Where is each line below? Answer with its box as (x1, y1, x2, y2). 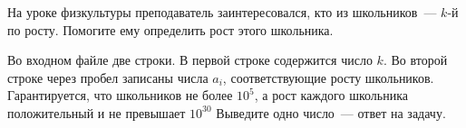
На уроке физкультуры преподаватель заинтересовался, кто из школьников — (7, 3, 437, 21)
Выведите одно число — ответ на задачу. (216, 103, 446, 122)
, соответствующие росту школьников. (222, 68, 434, 87)
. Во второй (383, 50, 448, 69)
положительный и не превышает (7, 103, 186, 122)
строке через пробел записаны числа (7, 68, 209, 87)
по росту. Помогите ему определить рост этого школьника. (7, 20, 334, 39)
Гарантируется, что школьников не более (7, 86, 233, 105)
